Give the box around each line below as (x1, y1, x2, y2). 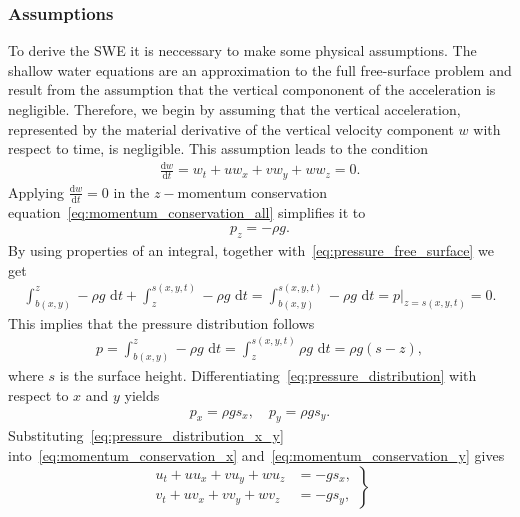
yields (124, 385, 160, 406)
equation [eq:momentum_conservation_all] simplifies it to (8, 201, 366, 222)
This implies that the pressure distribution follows (8, 312, 315, 333)
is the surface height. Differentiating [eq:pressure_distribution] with (59, 365, 477, 386)
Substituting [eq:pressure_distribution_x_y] (8, 425, 284, 446)
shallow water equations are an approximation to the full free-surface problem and (8, 59, 512, 80)
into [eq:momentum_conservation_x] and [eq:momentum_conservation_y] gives (8, 445, 505, 466)
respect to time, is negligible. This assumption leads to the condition (8, 138, 429, 159)
